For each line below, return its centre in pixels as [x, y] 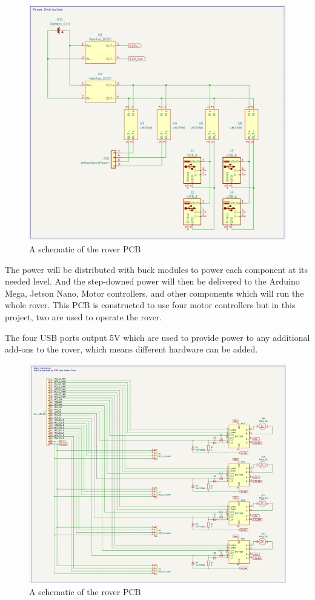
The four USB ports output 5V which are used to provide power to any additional [157, 337]
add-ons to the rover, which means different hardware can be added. [131, 349]
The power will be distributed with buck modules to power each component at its [157, 269]
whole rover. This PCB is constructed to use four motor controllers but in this [150, 305]
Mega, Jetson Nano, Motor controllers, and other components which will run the [154, 293]
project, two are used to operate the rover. [84, 316]
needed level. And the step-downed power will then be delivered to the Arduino [152, 281]
